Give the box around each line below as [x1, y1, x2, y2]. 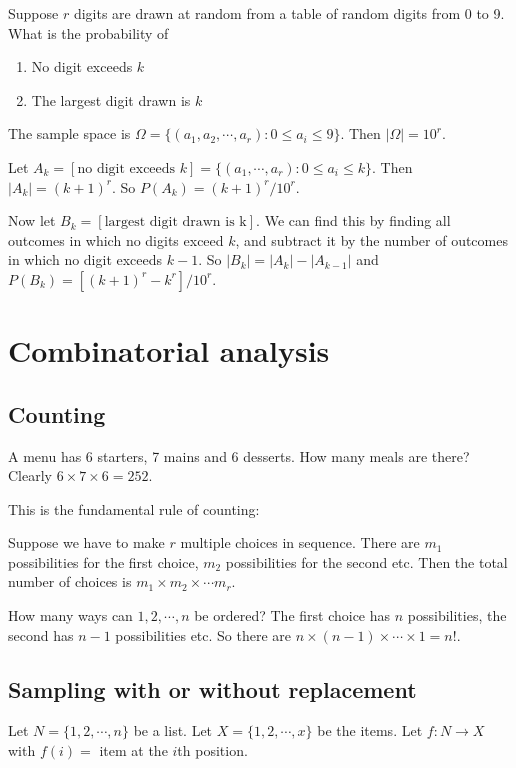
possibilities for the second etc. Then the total [225, 551, 508, 572]
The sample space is [8, 123, 131, 144]
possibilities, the [407, 605, 507, 626]
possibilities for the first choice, [8, 551, 199, 572]
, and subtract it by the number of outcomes [235, 229, 508, 250]
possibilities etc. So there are [115, 624, 292, 645]
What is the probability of [8, 22, 169, 43]
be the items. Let [317, 720, 423, 741]
